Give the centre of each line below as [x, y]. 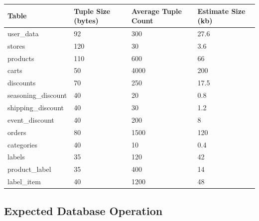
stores [16, 45]
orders [17, 132]
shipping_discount [36, 107]
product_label [29, 169]
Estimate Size [221, 11]
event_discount [31, 119]
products [21, 58]
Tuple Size [92, 11]
